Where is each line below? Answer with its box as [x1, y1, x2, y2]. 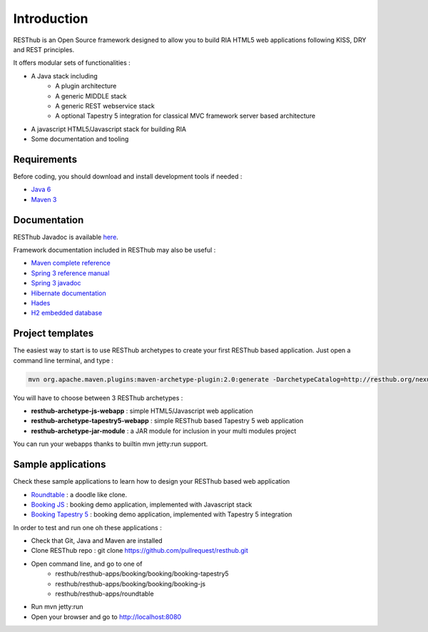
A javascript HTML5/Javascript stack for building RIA [31, 125, 187, 133]
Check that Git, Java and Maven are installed [31, 536, 163, 545]
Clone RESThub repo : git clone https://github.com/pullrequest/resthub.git [31, 546, 249, 555]
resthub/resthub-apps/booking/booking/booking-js [55, 579, 206, 588]
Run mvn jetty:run [31, 603, 83, 611]
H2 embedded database [31, 309, 103, 317]
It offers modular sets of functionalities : [13, 58, 131, 67]
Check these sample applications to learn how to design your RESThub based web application [13, 477, 290, 486]
